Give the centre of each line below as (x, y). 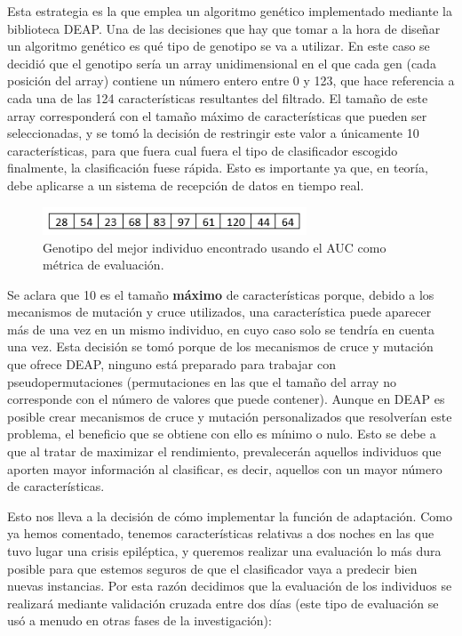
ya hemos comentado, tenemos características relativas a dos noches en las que (221, 533)
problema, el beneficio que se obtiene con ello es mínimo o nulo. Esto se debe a (222, 434)
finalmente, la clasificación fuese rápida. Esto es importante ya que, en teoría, (218, 168)
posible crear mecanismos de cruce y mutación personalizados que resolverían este (230, 416)
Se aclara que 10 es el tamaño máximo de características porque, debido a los (221, 294)
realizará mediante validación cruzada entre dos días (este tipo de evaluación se (223, 603)
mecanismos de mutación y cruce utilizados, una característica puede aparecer (219, 312)
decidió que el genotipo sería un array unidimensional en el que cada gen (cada (222, 63)
